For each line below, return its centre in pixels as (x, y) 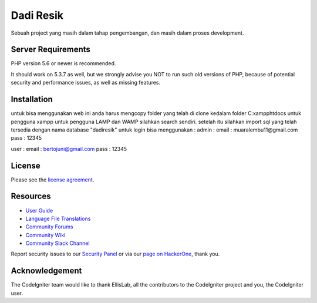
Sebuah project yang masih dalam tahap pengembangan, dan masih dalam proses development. (127, 33)
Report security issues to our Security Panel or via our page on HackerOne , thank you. (115, 254)
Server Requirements (51, 50)
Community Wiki (45, 235)
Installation (32, 100)
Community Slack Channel (58, 243)
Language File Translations (58, 218)
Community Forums (49, 227)
